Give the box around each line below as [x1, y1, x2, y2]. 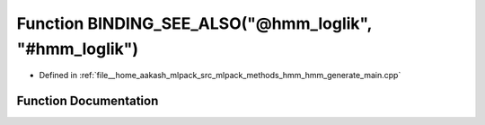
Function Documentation [16, 94, 159, 109]
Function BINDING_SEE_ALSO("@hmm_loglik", [16, 13, 373, 33]
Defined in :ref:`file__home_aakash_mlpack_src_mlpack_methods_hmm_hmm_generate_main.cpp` [39, 70, 401, 81]
